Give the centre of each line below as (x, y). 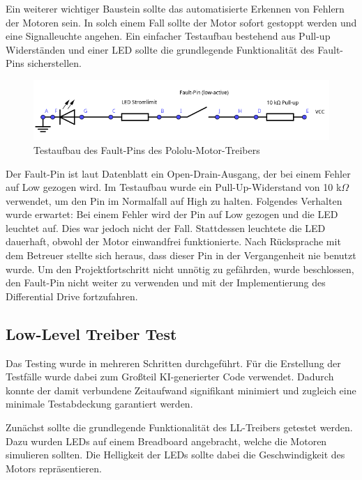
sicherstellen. (54, 63)
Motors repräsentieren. (54, 468)
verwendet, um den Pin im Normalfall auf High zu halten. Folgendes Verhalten (174, 200)
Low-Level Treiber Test (91, 333)
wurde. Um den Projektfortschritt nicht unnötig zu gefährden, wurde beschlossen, (180, 269)
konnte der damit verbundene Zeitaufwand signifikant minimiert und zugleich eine (181, 390)
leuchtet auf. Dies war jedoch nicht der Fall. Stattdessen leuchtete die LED (166, 227)
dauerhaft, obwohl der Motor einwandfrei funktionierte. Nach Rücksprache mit (173, 241)
